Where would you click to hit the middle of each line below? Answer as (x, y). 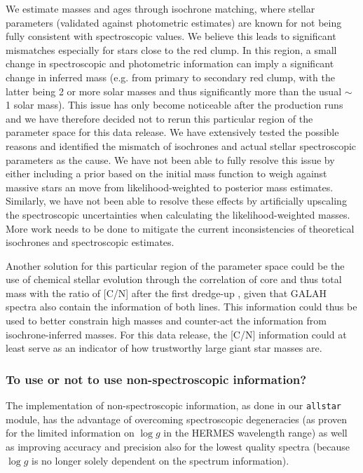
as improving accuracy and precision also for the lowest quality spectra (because (178, 446)
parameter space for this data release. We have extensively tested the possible (172, 132)
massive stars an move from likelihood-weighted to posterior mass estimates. (170, 187)
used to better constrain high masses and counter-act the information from (166, 321)
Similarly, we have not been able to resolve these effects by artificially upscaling (176, 201)
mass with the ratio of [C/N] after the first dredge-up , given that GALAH (166, 293)
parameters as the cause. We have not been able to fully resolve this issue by (170, 159)
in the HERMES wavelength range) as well (255, 433)
